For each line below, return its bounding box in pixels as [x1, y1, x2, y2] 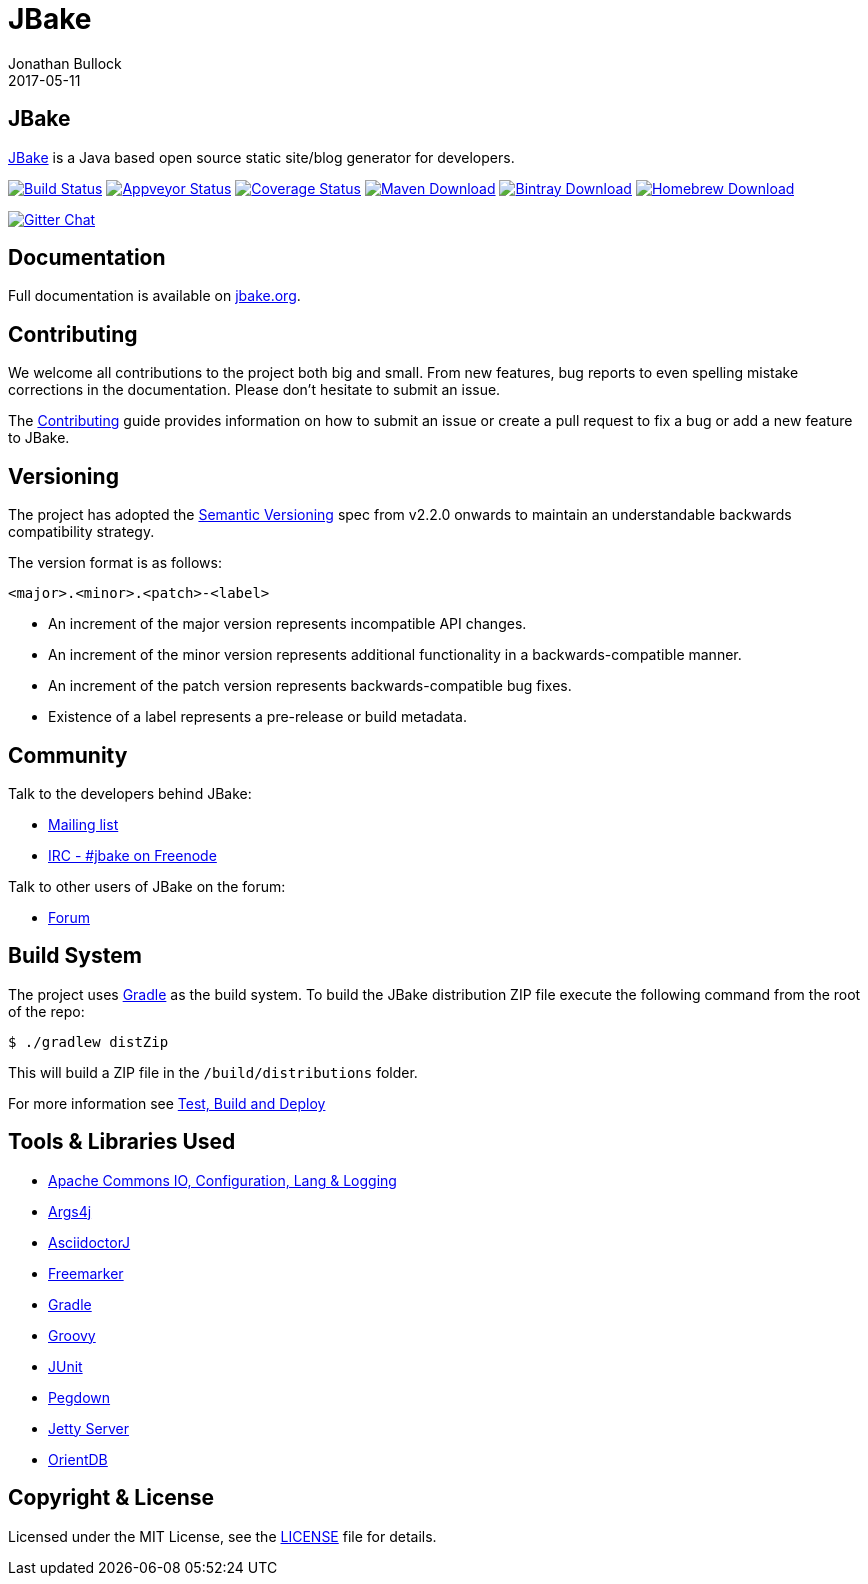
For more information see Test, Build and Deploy [8, 1094, 326, 1112]
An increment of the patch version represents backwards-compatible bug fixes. [48, 677, 572, 695]
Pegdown [48, 1388, 111, 1406]
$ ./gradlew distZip [8, 1033, 169, 1050]
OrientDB [48, 1450, 108, 1468]
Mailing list [48, 815, 119, 833]
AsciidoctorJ [48, 1233, 131, 1251]
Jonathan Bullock [8, 54, 122, 72]
